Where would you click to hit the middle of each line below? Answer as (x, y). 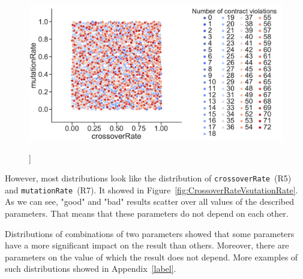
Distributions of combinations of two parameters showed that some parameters (150, 233)
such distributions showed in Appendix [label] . (91, 269)
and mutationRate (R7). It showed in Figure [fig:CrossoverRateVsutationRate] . (151, 189)
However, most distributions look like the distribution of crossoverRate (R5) (148, 178)
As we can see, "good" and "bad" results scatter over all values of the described (150, 201)
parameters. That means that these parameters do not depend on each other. (147, 213)
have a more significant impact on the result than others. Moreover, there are (147, 245)
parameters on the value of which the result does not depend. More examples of (151, 257)
